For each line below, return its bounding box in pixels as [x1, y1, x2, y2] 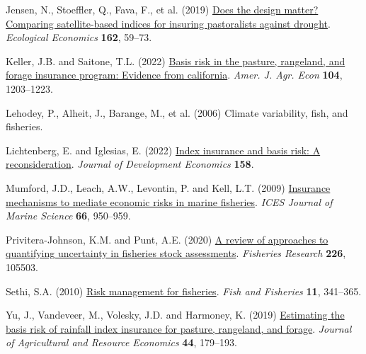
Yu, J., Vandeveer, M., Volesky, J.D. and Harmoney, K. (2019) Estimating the [6, 307, 345, 322]
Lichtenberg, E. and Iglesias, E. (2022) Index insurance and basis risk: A [6, 142, 321, 157]
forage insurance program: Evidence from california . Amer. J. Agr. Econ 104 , [6, 67, 343, 82]
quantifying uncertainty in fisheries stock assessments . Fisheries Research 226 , [6, 246, 346, 261]
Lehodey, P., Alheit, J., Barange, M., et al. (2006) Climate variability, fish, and [6, 105, 348, 120]
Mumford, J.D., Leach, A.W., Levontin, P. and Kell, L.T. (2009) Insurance [6, 180, 331, 195]
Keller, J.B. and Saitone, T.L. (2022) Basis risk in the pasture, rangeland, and [6, 53, 345, 68]
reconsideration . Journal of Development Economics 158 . [6, 156, 254, 171]
